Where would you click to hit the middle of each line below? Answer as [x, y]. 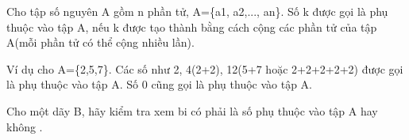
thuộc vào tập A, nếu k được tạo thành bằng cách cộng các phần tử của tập [192, 26]
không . [25, 126]
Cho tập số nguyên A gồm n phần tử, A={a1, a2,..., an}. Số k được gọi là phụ [197, 11]
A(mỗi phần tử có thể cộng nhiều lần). [100, 42]
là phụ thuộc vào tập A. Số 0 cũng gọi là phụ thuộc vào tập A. [160, 84]
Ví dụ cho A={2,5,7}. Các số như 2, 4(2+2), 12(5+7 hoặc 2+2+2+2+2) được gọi [205, 68]
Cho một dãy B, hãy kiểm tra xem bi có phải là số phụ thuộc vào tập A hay [192, 110]
